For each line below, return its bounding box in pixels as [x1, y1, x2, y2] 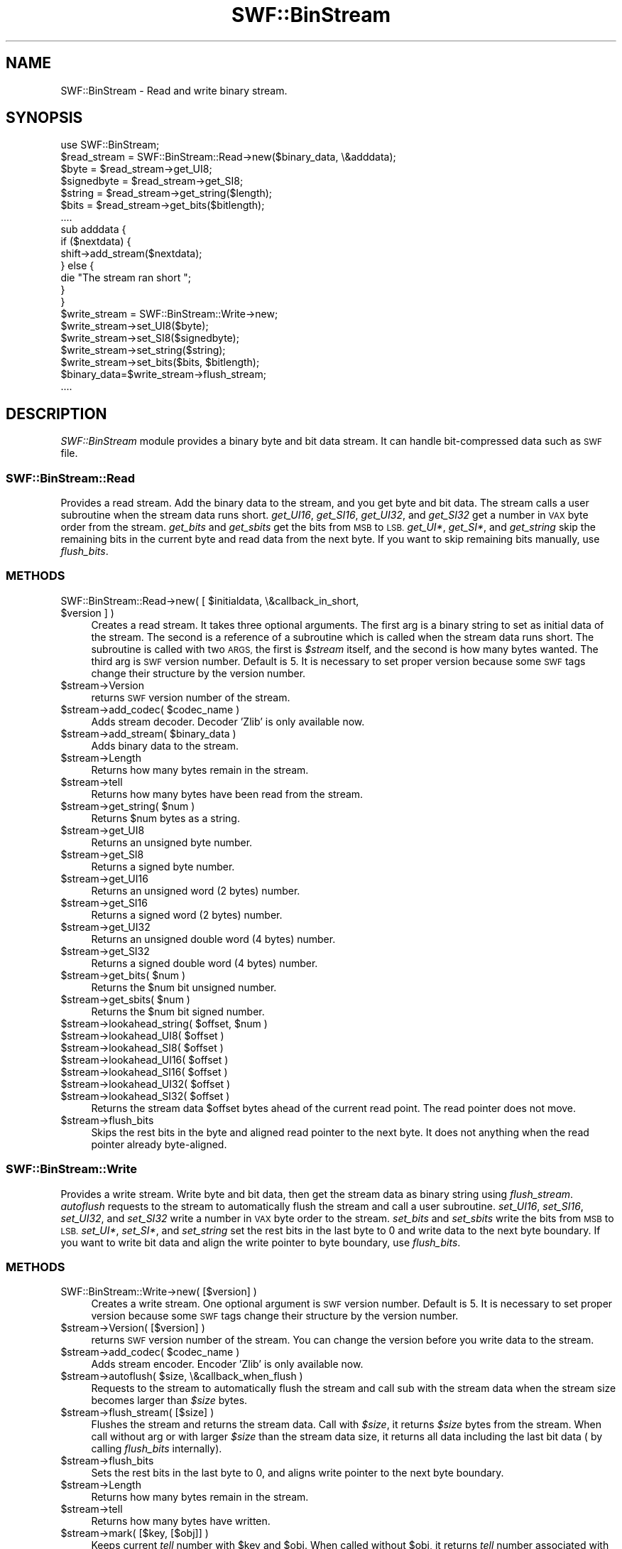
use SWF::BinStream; [60, 139, 160, 151]
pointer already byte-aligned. [91, 1138, 227, 1150]
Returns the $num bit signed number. [91, 1005, 265, 1018]
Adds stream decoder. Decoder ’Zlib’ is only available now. [91, 715, 365, 728]
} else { [60, 259, 94, 272]
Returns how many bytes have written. [91, 1515, 271, 1528]
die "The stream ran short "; [60, 271, 191, 284]
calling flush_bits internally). [91, 1442, 222, 1455]
